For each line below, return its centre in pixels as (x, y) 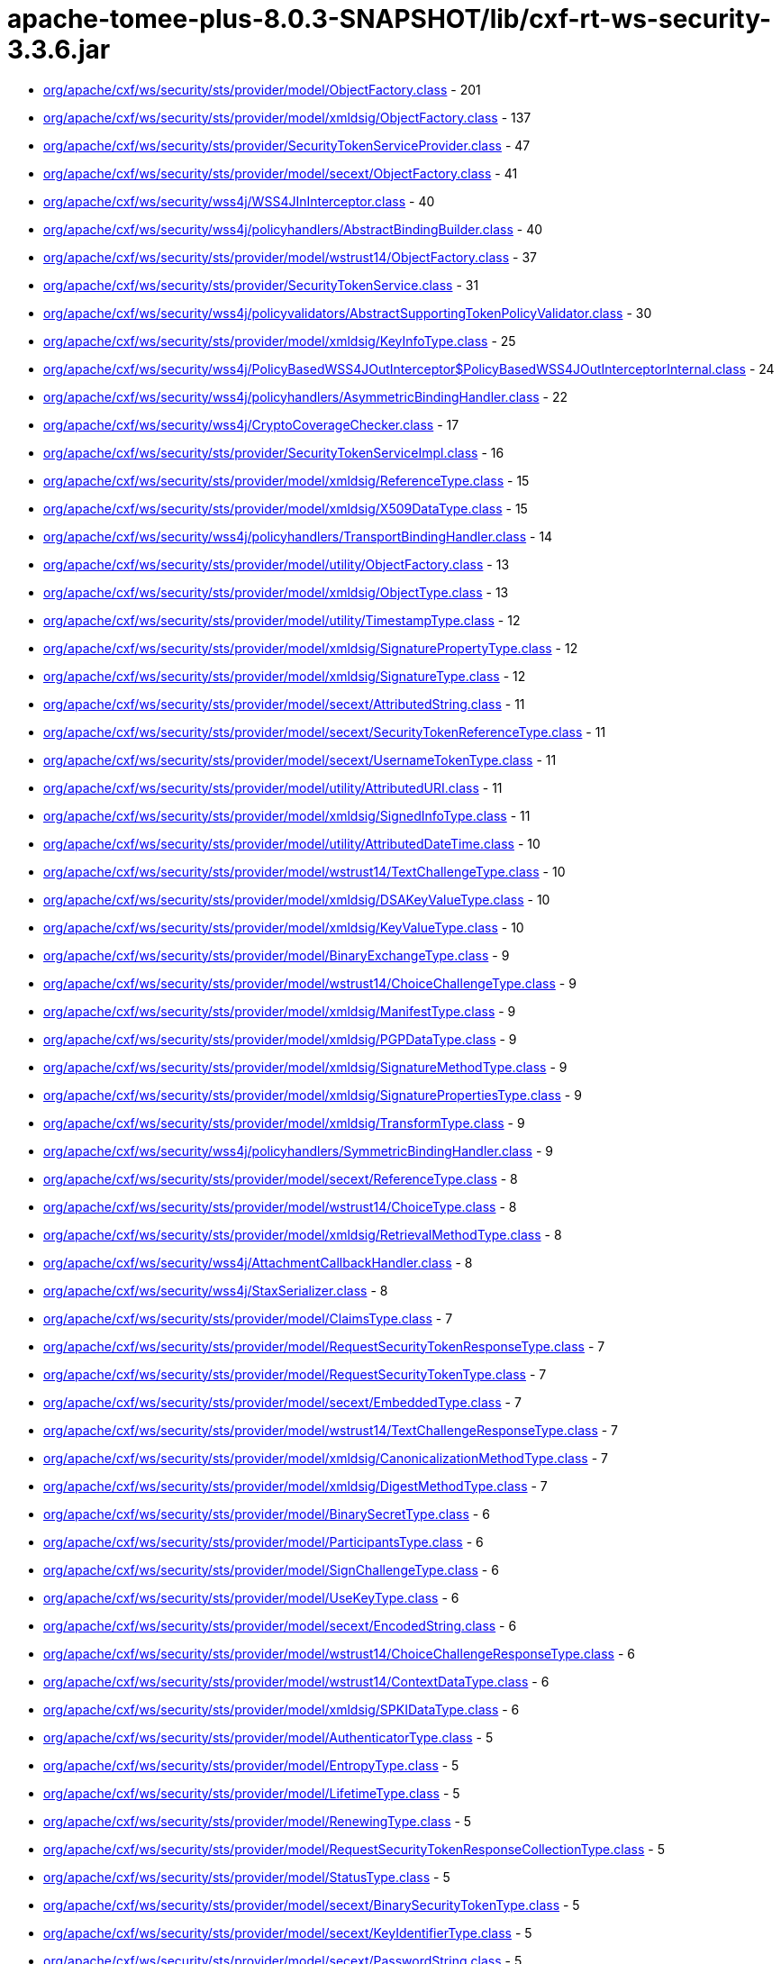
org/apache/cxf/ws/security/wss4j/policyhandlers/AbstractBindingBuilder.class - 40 (293, 229)
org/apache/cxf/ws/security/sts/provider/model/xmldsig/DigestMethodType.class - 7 (295, 1486)
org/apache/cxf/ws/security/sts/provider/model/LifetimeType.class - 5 (252, 1793)
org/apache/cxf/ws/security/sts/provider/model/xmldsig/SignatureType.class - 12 (285, 676)
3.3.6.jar (59, 50)
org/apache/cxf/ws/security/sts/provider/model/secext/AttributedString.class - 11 (284, 704)
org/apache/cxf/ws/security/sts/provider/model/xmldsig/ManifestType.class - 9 (280, 1011)
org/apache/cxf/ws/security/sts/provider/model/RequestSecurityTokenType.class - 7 (295, 1374)
